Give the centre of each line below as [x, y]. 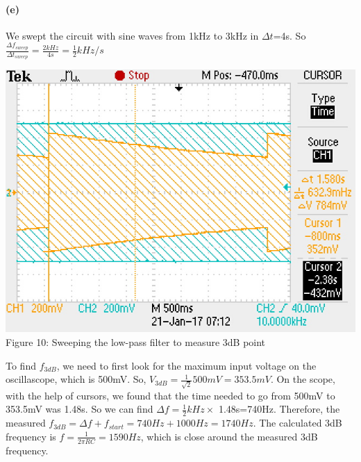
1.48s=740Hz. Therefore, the [279, 409]
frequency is [31, 436]
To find [21, 365]
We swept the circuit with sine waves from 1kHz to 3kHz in [132, 35]
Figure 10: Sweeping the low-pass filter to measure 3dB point [136, 341]
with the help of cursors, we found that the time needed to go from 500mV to [170, 395]
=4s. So [289, 35]
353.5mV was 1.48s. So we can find [79, 409]
